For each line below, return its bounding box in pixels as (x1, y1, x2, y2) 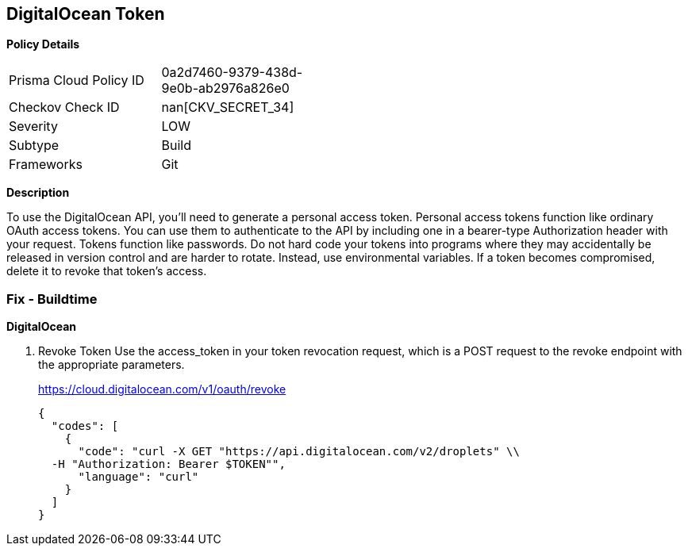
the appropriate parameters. (38, 358, 185, 372)
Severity (9, 118, 58, 135)
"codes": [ (51, 420, 119, 433)
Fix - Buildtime (6, 290, 98, 307)
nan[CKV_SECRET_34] (161, 99, 294, 116)
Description (6, 186, 70, 200)
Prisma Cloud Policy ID (9, 72, 144, 89)
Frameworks (9, 156, 83, 173)
